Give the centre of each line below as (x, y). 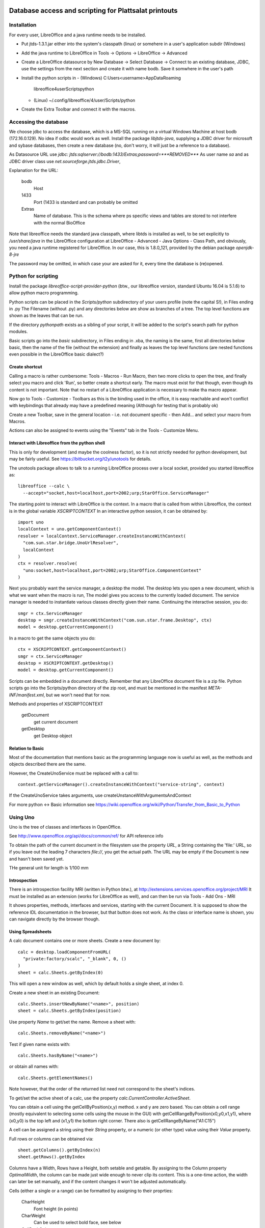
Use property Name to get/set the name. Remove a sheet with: (72, 1022)
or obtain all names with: (34, 1066)
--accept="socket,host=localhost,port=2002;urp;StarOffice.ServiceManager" (116, 493)
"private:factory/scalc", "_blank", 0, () (75, 959)
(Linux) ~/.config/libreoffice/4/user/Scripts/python (84, 100)
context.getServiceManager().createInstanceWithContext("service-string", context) (121, 784)
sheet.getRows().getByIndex (52, 1157)
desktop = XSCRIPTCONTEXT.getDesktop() (66, 663)
